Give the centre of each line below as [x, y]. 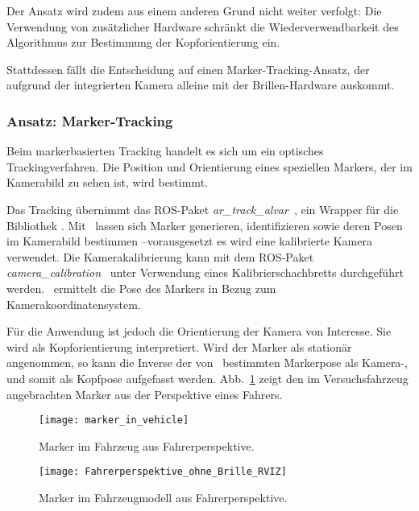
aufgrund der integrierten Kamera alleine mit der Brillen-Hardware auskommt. [201, 85]
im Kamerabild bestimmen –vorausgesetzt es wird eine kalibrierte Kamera [189, 241]
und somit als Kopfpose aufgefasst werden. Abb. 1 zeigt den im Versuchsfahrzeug [207, 378]
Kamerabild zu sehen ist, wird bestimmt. [107, 182]
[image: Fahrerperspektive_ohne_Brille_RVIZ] [163, 472]
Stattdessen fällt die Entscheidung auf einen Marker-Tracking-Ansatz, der [188, 69]
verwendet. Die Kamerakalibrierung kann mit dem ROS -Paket [160, 256]
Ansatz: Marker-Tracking [90, 120]
